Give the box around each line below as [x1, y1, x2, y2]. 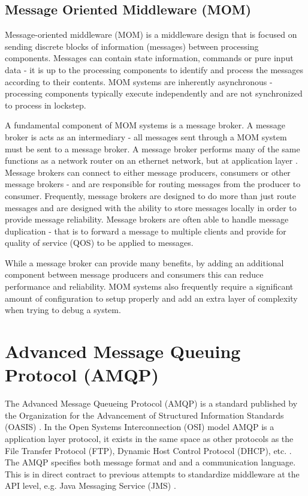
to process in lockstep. [5, 98, 86, 111]
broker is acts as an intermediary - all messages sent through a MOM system [5, 130, 287, 143]
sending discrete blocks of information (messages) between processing [5, 40, 259, 52]
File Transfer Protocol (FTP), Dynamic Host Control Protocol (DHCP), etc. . [5, 444, 292, 456]
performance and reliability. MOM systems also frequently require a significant [5, 280, 294, 293]
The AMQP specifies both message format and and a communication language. [5, 456, 296, 468]
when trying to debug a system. [5, 303, 121, 316]
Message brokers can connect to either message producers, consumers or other [5, 166, 291, 178]
